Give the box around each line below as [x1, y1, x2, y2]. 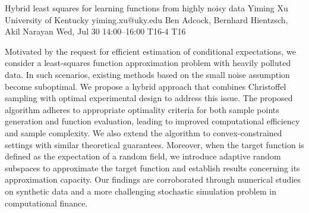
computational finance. [5, 196, 88, 209]
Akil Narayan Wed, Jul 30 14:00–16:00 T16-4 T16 [5, 25, 186, 37]
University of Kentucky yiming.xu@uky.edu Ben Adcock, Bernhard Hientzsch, [5, 13, 288, 26]
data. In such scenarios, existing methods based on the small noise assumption [5, 68, 290, 80]
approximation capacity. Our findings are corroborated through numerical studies [5, 173, 301, 186]
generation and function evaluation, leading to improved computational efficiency [5, 115, 300, 127]
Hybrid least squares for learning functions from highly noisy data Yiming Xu [5, 2, 288, 14]
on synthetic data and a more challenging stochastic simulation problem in [5, 184, 276, 197]
